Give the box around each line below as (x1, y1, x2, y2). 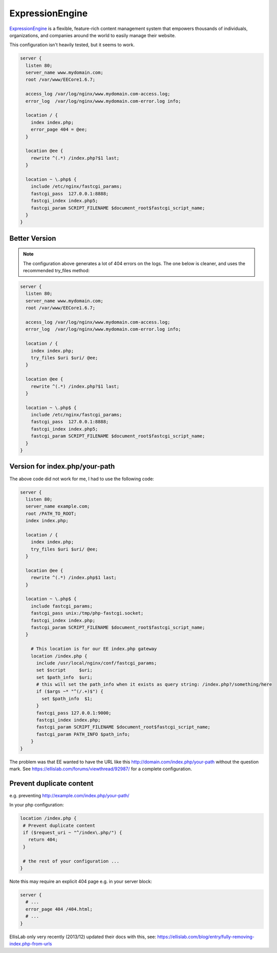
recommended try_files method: (23, 268, 90, 274)
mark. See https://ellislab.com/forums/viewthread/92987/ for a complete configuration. (9, 766, 192, 772)
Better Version (9, 234, 56, 243)
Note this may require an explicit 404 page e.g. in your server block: (9, 878, 152, 884)
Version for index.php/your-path (9, 462, 115, 471)
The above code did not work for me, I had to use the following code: (9, 476, 155, 482)
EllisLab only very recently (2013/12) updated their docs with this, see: (9, 934, 157, 940)
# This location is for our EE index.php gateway (30, 646, 157, 652)
